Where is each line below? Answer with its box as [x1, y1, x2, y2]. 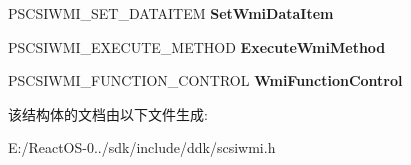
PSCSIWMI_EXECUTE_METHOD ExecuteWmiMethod [8, 36, 386, 57]
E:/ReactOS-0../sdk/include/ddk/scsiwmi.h [8, 137, 276, 158]
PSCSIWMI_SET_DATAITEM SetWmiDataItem [8, 3, 334, 23]
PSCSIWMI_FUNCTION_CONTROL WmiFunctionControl [8, 70, 403, 91]
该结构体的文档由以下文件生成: [8, 103, 208, 124]
